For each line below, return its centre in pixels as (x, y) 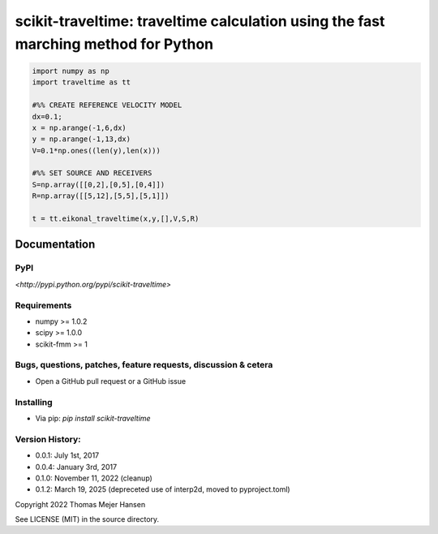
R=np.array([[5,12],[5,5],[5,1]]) (101, 196)
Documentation (55, 245)
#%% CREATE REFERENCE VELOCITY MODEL (107, 105)
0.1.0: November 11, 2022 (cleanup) (94, 478)
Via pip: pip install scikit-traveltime (93, 418)
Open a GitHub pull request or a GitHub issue (111, 381)
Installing (34, 402)
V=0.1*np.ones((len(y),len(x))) (97, 151)
